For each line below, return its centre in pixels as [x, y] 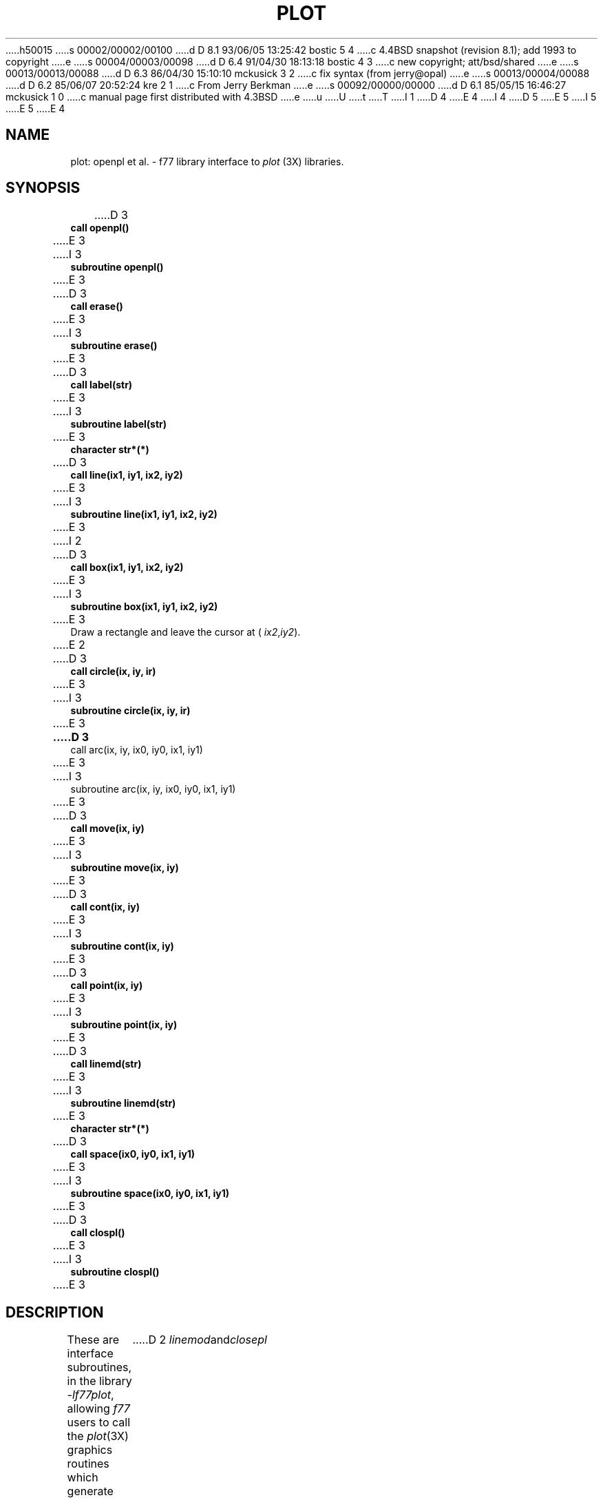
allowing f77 [98, 1409]
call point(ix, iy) [107, 986]
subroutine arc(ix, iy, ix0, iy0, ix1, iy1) [153, 789]
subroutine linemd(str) [123, 1103]
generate [90, 1491]
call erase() [97, 306]
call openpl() [100, 228]
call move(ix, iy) [107, 829]
